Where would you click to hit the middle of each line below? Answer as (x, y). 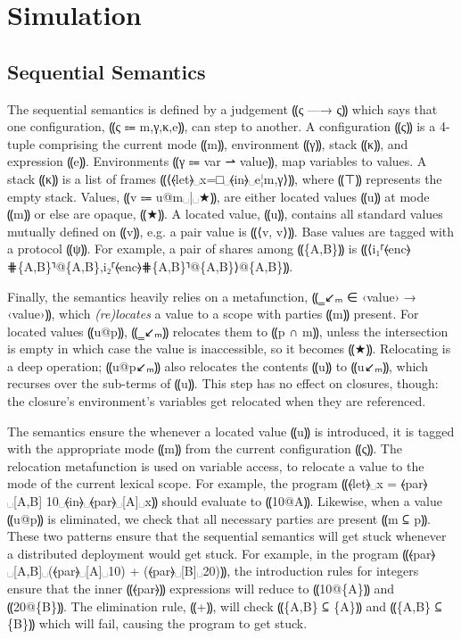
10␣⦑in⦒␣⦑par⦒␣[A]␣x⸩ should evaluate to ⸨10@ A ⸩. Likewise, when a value (244, 501)
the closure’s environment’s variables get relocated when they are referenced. (217, 401)
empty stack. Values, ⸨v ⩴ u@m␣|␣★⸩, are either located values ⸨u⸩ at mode (218, 196)
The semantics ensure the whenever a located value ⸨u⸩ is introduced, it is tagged (231, 431)
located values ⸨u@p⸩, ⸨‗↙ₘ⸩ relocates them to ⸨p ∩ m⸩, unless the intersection (228, 331)
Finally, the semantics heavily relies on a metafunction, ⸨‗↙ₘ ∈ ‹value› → (212, 296)
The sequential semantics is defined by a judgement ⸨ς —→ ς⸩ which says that (222, 108)
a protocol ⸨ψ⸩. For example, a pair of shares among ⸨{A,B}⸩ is (182, 249)
